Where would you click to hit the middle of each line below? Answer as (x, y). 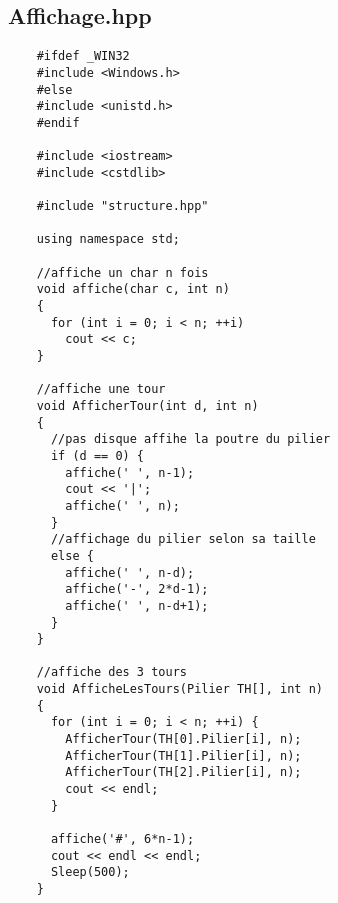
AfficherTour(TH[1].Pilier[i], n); (183, 755)
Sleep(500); (90, 872)
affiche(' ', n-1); (130, 472)
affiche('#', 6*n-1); (122, 839)
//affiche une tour (101, 389)
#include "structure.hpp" (122, 206)
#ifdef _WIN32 (83, 56)
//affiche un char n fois (122, 272)
